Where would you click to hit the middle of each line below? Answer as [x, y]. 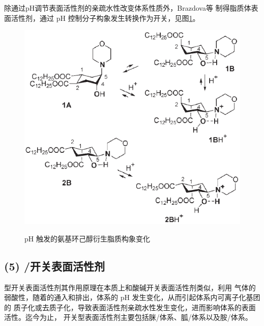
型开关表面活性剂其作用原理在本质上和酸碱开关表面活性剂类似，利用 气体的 [130, 287]
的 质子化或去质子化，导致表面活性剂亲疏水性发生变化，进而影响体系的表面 [130, 307]
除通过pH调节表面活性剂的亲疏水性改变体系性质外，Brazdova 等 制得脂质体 [128, 8]
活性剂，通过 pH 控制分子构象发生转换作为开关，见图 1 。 [105, 18]
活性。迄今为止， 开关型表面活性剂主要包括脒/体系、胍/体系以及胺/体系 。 [128, 317]
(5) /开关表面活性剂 [54, 266]
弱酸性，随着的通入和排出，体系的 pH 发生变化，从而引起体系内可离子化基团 [132, 297]
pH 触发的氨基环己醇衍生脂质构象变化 [87, 238]
